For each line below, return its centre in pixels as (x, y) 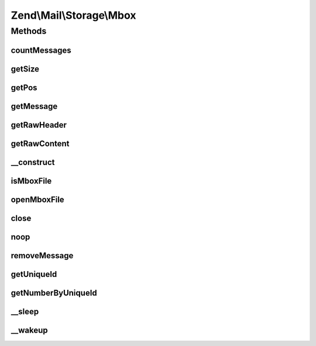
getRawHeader (39, 125)
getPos (24, 88)
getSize (25, 69)
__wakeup (29, 330)
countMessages (41, 50)
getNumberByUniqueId (54, 293)
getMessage (34, 106)
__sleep (25, 311)
